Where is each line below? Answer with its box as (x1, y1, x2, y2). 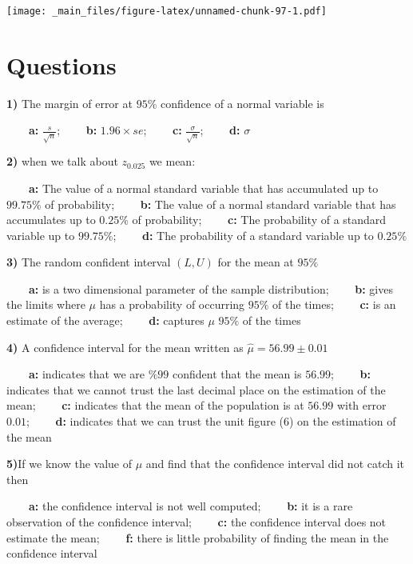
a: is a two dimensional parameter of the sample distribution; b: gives (29, 280, 393, 297)
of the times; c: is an (272, 296, 396, 313)
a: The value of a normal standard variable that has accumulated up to (29, 179, 379, 196)
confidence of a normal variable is (160, 94, 324, 111)
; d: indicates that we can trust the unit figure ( (26, 413, 284, 430)
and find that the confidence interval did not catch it (145, 455, 405, 472)
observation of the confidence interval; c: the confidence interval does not (6, 514, 387, 530)
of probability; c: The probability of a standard (132, 211, 387, 228)
